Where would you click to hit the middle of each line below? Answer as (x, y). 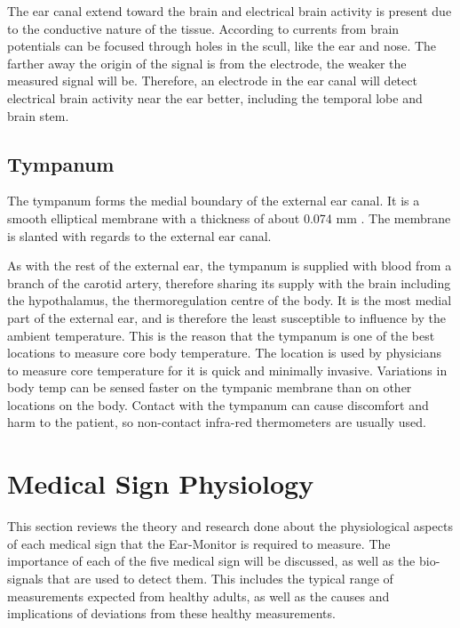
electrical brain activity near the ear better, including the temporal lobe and (215, 97)
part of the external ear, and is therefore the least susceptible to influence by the (226, 317)
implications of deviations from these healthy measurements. (171, 613)
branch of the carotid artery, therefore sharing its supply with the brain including (229, 282)
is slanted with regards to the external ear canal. (139, 235)
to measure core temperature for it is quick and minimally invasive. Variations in (227, 370)
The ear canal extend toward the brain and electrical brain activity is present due (230, 11)
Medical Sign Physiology (161, 483)
